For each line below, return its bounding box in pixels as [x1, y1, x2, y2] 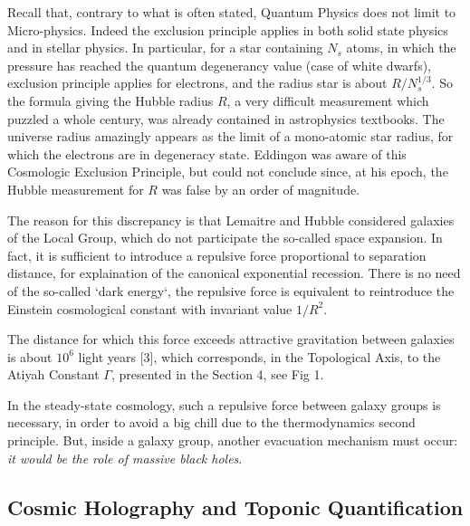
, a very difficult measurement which [226, 91, 429, 110]
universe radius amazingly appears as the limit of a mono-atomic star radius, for [7, 127, 454, 146]
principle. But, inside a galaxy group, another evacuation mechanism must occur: [7, 431, 458, 450]
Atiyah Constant [7, 365, 100, 384]
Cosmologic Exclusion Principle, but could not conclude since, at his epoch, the [7, 162, 448, 181]
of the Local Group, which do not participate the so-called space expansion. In [7, 228, 443, 247]
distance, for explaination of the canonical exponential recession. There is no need [7, 263, 461, 282]
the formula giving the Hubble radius [7, 91, 214, 110]
